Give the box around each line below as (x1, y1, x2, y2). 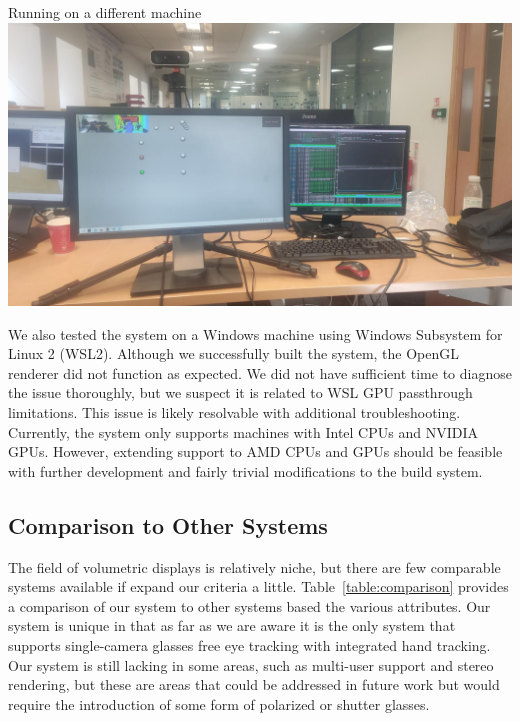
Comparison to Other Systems (8, 509, 328, 540)
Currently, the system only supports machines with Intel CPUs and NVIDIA (8, 421, 478, 442)
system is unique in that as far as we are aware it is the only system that (8, 615, 456, 636)
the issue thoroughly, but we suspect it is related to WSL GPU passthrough (8, 382, 473, 403)
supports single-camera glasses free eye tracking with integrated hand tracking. (8, 635, 491, 656)
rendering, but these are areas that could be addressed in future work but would (8, 674, 500, 695)
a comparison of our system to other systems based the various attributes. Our (8, 595, 491, 616)
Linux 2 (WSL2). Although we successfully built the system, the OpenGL (8, 343, 460, 364)
